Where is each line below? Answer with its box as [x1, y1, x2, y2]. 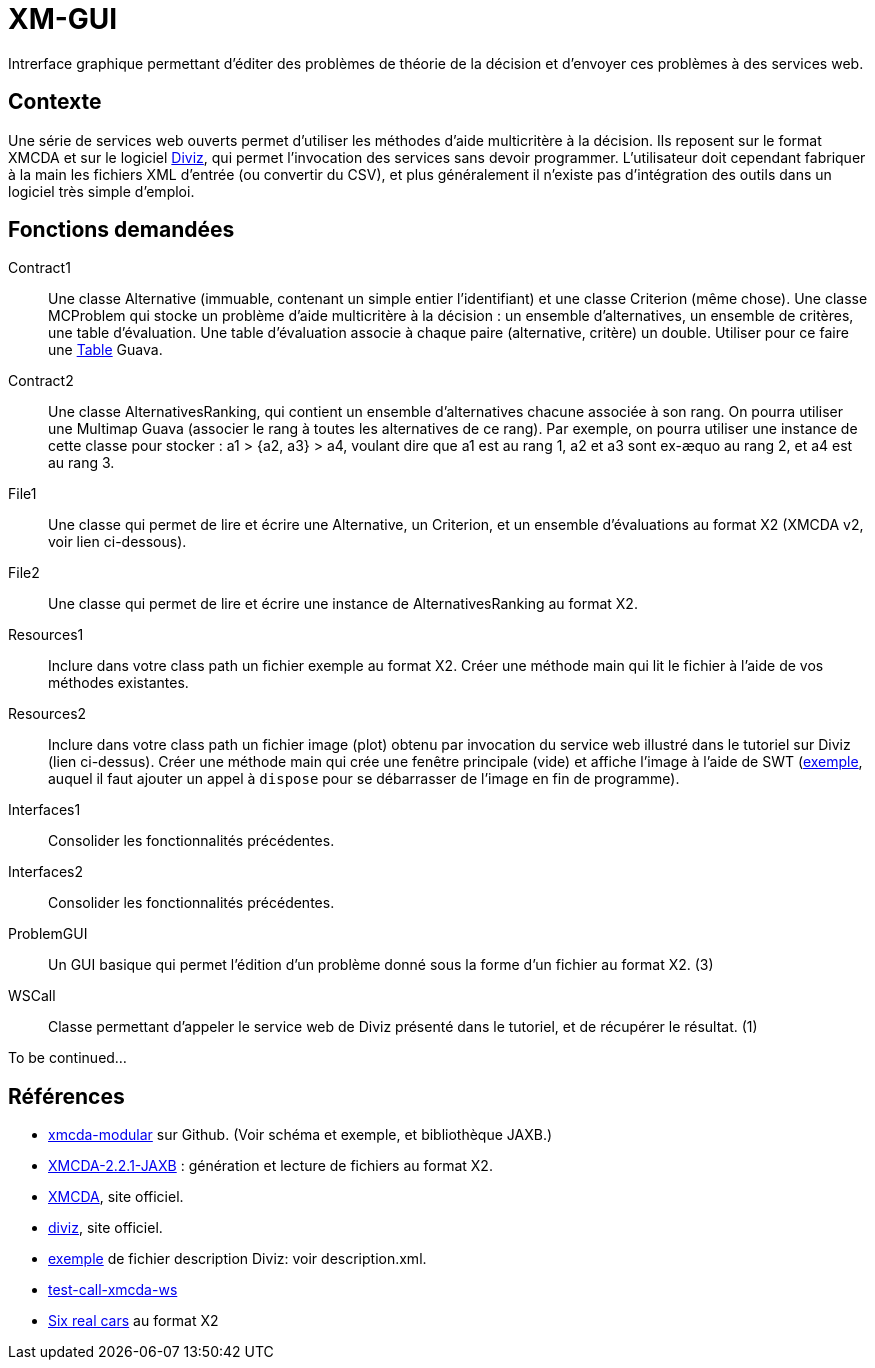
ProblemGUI [8, 925, 88, 943]
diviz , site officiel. [48, 1219, 163, 1237]
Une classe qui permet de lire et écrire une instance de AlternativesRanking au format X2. [48, 595, 638, 613]
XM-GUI [8, 2, 118, 36]
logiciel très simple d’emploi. [8, 182, 195, 200]
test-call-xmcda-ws [48, 1281, 178, 1299]
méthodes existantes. [48, 674, 189, 692]
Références [8, 1083, 125, 1109]
